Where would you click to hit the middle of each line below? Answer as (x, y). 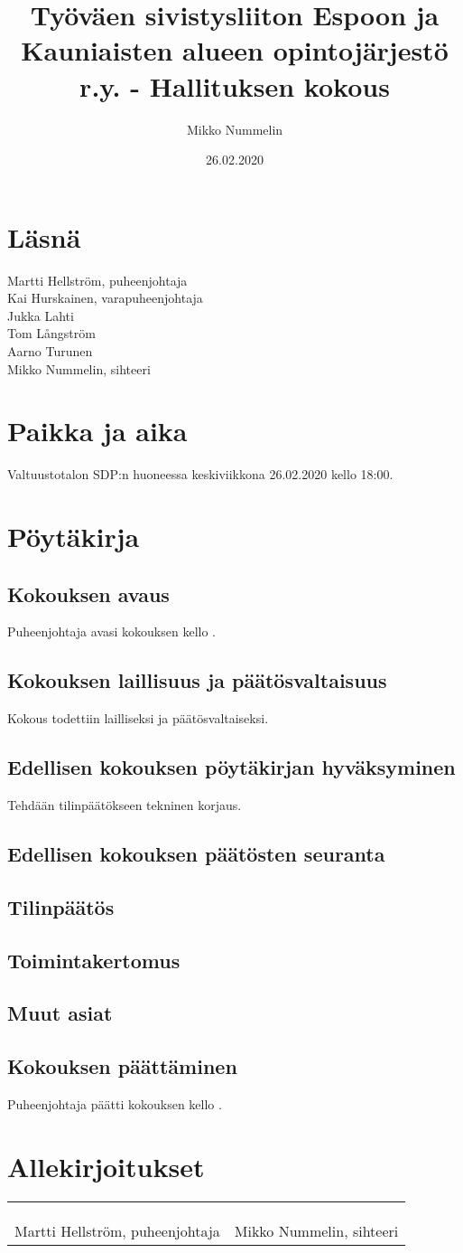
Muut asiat (60, 1013)
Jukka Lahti (41, 315)
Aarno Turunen (50, 351)
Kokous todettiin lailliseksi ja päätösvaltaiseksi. (138, 718)
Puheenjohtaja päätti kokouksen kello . (115, 1104)
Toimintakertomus (94, 960)
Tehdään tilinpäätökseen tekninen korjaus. (125, 805)
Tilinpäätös (61, 906)
